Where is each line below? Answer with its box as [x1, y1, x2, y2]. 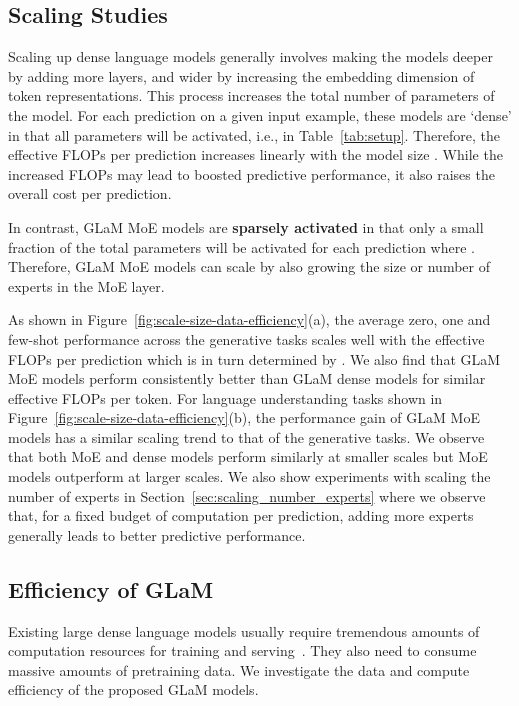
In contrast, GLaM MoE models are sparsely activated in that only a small [8, 216, 484, 237]
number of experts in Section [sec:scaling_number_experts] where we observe [8, 485, 486, 506]
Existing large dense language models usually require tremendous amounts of [8, 620, 480, 641]
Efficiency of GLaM [8, 573, 214, 604]
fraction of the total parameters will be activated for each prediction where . [8, 236, 475, 257]
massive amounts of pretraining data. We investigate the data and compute [8, 659, 470, 680]
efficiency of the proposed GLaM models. [8, 679, 259, 700]
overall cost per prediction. [8, 183, 172, 204]
